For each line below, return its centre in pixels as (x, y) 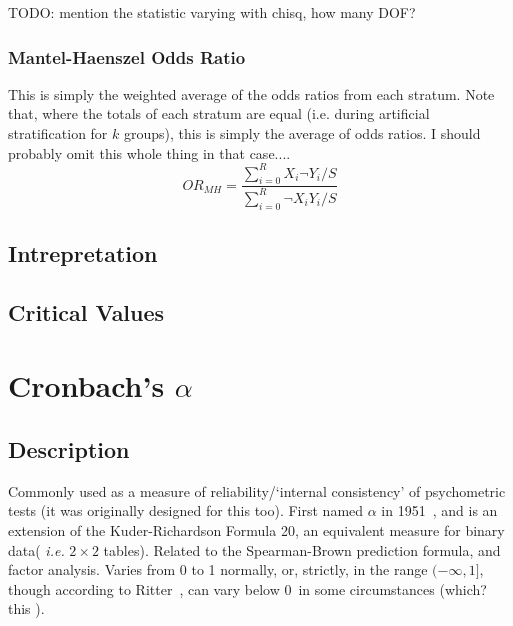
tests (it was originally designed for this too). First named (186, 510)
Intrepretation (83, 253)
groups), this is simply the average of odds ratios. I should (302, 133)
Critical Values (86, 311)
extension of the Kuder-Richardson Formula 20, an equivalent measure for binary (256, 529)
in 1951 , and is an (439, 510)
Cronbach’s (86, 385)
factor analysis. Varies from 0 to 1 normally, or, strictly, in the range (218, 569)
